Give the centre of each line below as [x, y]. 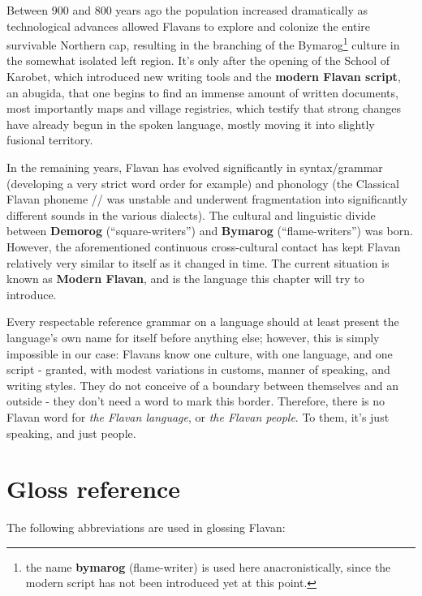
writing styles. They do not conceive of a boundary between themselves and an [202, 385]
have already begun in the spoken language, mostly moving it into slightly [191, 124]
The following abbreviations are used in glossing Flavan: [146, 527]
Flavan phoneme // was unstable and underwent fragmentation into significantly [207, 199]
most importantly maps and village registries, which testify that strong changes [204, 108]
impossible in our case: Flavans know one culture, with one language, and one [200, 353]
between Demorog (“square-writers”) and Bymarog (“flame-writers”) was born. [210, 231]
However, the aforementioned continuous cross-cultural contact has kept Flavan [204, 246]
